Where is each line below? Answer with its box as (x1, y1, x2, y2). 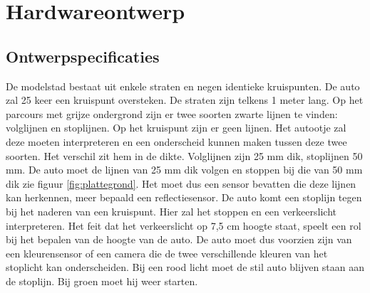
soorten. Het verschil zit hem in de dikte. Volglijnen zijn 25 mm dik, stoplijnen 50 (6, 148, 363, 163)
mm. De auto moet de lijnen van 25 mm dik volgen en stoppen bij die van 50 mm (6, 162, 363, 177)
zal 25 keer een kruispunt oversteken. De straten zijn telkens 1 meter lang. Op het (6, 92, 364, 107)
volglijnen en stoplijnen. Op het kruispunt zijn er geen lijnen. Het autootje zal (6, 120, 346, 135)
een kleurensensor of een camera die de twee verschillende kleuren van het (6, 245, 328, 260)
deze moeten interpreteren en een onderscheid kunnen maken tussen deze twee (6, 134, 347, 149)
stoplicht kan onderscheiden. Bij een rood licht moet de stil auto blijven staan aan (6, 260, 365, 275)
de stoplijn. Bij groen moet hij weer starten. (6, 273, 198, 288)
